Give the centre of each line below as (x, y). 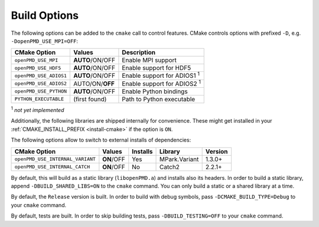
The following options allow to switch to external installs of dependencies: (101, 140)
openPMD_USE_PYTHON (41, 91)
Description (139, 52)
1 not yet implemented (38, 109)
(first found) (90, 99)
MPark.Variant (179, 159)
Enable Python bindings (155, 91)
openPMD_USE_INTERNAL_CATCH (52, 167)
